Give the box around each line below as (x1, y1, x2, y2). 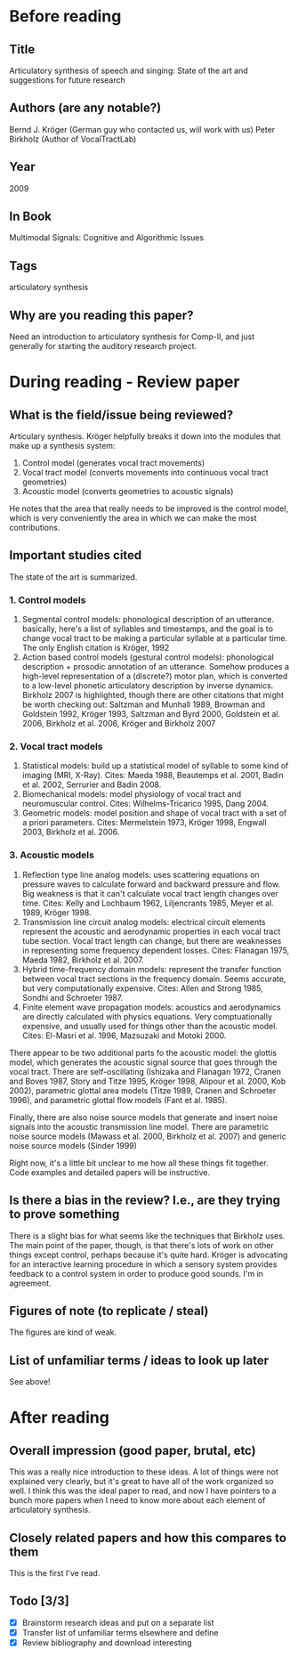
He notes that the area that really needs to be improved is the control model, (9, 503, 289, 514)
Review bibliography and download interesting (21, 1637, 192, 1648)
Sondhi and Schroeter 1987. (21, 992, 124, 1003)
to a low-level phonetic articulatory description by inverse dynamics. (21, 680, 274, 691)
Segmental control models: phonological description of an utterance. (21, 614, 274, 625)
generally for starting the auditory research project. (9, 341, 197, 352)
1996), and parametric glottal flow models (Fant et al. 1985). (9, 1094, 228, 1105)
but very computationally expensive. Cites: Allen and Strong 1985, (21, 982, 264, 994)
